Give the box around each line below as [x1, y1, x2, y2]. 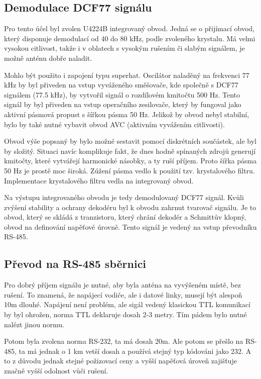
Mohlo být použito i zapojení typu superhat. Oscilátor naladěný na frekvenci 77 [4, 69, 249, 80]
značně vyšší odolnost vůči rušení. [4, 365, 108, 376]
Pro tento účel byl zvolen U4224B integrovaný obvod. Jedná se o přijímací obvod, [4, 23, 254, 34]
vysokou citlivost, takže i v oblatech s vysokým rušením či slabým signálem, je [4, 43, 245, 53]
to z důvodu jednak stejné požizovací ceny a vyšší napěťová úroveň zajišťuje [4, 355, 237, 366]
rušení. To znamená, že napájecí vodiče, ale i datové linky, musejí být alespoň [4, 289, 242, 300]
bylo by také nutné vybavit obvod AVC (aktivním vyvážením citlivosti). [4, 119, 225, 129]
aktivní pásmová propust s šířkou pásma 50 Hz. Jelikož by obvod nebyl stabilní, [4, 109, 249, 119]
